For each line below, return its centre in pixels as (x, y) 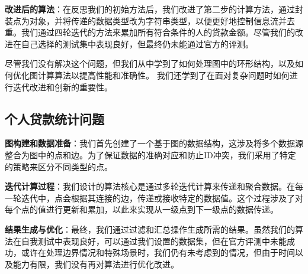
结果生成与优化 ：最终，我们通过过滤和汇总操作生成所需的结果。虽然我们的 (150, 229)
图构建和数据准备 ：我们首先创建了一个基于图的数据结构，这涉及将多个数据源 (154, 143)
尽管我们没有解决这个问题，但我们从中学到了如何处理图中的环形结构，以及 (150, 63)
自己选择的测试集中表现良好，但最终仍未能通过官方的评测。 (137, 43)
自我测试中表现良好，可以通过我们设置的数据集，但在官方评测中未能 (154, 241)
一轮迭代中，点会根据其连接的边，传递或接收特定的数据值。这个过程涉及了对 (154, 198)
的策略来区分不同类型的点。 (59, 166)
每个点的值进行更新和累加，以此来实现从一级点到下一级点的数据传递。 (142, 209)
